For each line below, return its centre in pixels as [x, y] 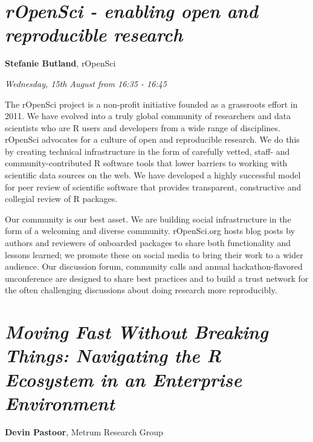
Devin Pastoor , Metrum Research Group [84, 431]
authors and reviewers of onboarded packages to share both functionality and [148, 243]
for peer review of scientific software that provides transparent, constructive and [153, 187]
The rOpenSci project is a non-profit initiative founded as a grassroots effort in [151, 104]
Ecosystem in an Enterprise [124, 379]
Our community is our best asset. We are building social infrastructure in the [148, 219]
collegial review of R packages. [61, 199]
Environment [60, 403]
